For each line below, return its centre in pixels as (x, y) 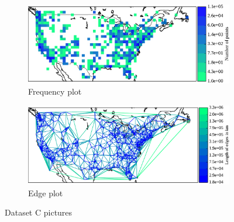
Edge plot (46, 192)
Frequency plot (55, 91)
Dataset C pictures (39, 212)
